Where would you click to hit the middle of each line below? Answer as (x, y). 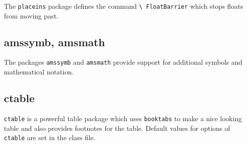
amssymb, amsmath (55, 42)
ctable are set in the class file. (50, 137)
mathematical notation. (39, 72)
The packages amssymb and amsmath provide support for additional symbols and (123, 62)
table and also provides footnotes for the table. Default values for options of (117, 128)
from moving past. (31, 15)
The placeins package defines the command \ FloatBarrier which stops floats (124, 6)
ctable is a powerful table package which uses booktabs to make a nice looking (123, 118)
